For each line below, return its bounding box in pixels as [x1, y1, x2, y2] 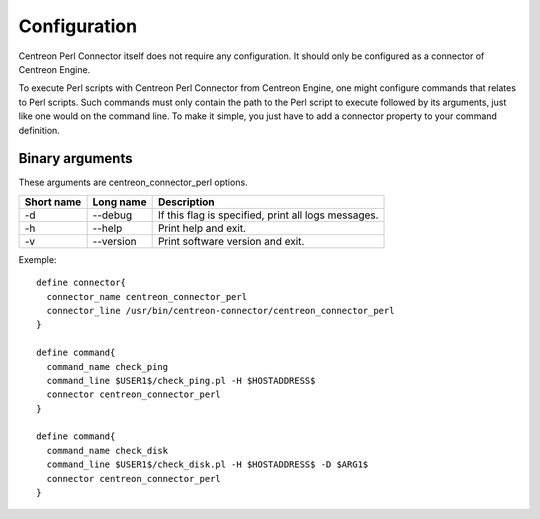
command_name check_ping [46, 361, 169, 372]
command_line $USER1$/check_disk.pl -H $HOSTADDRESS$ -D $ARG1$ [46, 459, 369, 470]
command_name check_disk [46, 445, 169, 456]
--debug [92, 208, 133, 222]
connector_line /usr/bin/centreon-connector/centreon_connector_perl [46, 305, 395, 316]
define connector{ [36, 277, 127, 289]
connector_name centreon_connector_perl [46, 291, 248, 302]
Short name [24, 195, 82, 209]
